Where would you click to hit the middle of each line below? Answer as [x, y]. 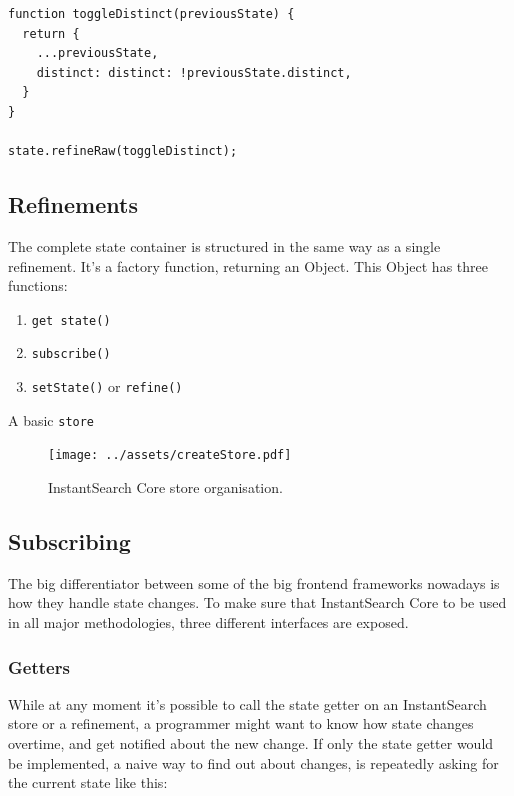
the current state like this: [88, 782]
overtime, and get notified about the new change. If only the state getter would [251, 743]
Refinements [73, 204]
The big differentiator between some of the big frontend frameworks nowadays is [254, 582]
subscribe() [71, 354]
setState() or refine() [107, 386]
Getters [39, 666]
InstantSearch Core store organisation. [165, 487]
